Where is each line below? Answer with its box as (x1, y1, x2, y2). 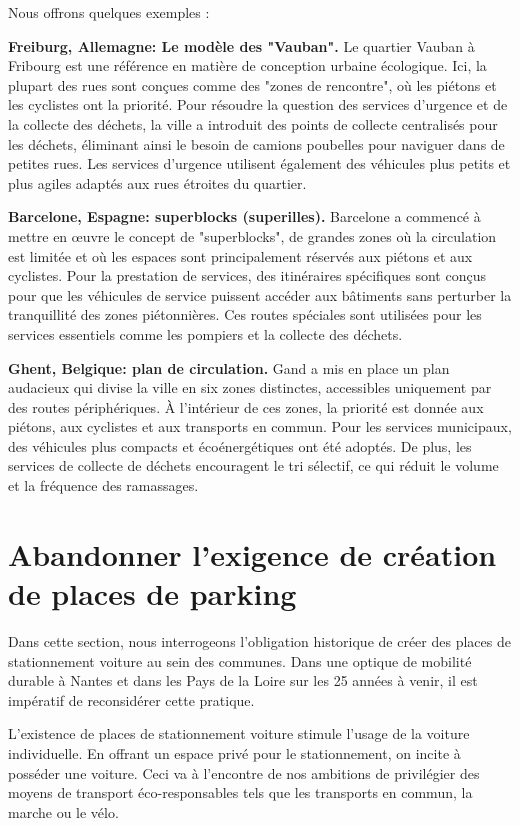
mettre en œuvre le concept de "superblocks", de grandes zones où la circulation (8, 225, 497, 246)
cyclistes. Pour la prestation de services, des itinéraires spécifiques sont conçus (8, 265, 486, 286)
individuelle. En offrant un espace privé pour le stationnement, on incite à (8, 742, 461, 763)
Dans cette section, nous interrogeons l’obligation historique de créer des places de (8, 630, 511, 651)
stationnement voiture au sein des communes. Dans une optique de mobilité (8, 650, 472, 671)
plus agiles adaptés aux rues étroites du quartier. (8, 172, 307, 193)
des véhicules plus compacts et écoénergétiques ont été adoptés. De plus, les (8, 435, 472, 456)
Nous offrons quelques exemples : (8, 2, 210, 22)
